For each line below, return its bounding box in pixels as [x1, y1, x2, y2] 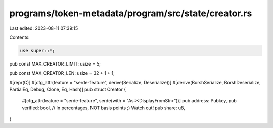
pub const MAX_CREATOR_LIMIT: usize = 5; [9, 60, 101, 67]
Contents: [9, 34, 30, 40]
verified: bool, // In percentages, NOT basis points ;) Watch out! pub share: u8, [22, 105, 186, 111]
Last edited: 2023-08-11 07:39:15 [9, 25, 78, 31]
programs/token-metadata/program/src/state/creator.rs [9, 8, 252, 19]
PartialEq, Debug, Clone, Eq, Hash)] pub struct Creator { [9, 86, 126, 93]
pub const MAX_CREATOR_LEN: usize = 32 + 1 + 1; [9, 70, 115, 76]
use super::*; [20, 48, 55, 53]
